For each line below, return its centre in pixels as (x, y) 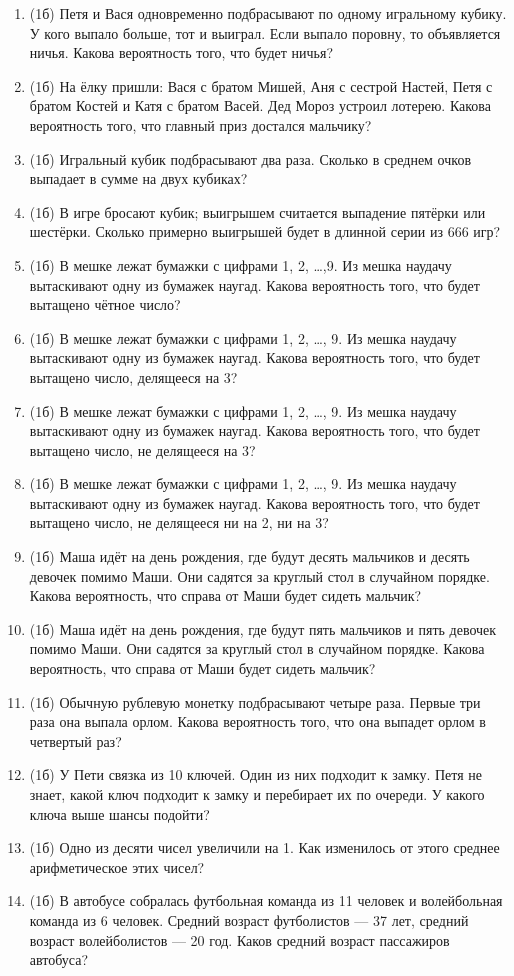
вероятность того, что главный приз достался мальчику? (200, 124)
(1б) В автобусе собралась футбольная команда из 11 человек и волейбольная (266, 900)
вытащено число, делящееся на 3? (133, 376)
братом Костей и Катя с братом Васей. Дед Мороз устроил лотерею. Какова (260, 105)
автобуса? (59, 959)
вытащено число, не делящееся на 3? (142, 449)
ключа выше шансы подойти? (119, 813)
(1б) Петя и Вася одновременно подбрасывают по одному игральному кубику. (268, 13)
